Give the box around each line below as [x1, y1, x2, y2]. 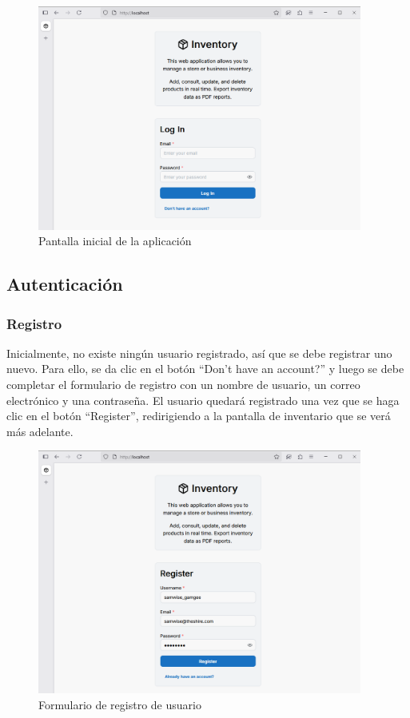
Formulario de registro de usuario [38, 696, 201, 712]
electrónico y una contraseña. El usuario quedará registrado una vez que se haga [6, 391, 400, 408]
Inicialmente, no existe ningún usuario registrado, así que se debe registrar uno [6, 344, 392, 361]
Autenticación [6, 272, 123, 296]
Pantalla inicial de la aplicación [38, 232, 192, 249]
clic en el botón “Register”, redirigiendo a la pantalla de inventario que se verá [6, 407, 391, 424]
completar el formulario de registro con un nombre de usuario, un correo [6, 376, 360, 393]
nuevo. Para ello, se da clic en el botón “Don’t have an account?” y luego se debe [6, 360, 404, 377]
